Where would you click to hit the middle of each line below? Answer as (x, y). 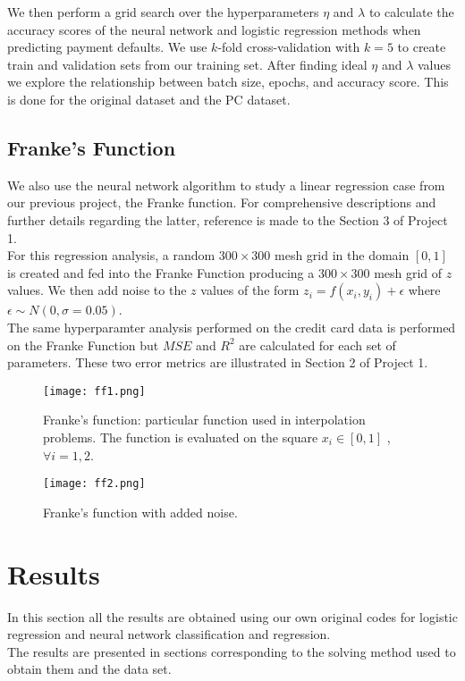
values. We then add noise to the (97, 290)
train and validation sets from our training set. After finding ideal (187, 64)
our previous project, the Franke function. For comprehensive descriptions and (222, 202)
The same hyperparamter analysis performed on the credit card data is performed (232, 327)
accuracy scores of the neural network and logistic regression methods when (214, 29)
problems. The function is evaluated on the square (181, 437)
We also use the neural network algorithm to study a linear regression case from (226, 185)
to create (422, 47)
